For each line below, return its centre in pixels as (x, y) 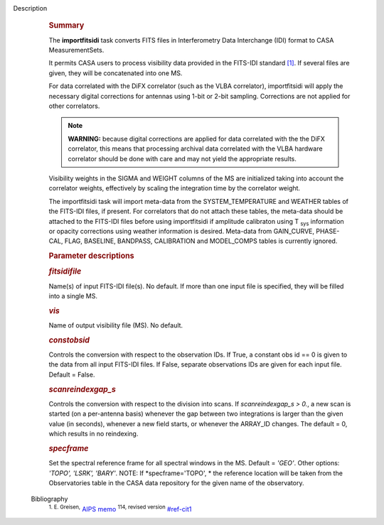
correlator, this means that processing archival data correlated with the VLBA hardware (195, 148)
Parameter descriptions (91, 256)
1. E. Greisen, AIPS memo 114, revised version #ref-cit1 (120, 508)
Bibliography (49, 499)
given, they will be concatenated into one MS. (116, 73)
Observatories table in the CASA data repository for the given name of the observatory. (176, 482)
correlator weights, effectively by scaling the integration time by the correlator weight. (175, 188)
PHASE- (327, 231)
